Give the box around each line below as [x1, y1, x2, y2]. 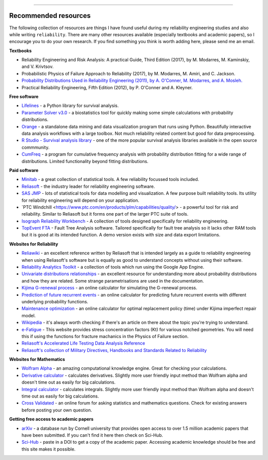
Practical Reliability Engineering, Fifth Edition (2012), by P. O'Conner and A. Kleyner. [21, 84, 193, 90]
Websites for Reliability [9, 241, 59, 247]
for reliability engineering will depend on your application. [21, 197, 139, 203]
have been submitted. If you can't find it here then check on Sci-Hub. [21, 432, 163, 438]
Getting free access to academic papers [9, 416, 94, 422]
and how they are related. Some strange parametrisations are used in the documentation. [21, 278, 204, 284]
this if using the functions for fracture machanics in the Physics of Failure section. [21, 333, 189, 339]
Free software [9, 94, 39, 100]
